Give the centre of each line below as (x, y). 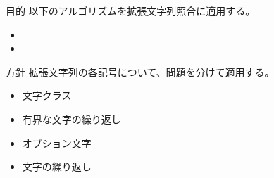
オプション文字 (57, 142)
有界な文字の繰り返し (71, 119)
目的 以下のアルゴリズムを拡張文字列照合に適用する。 (131, 11)
